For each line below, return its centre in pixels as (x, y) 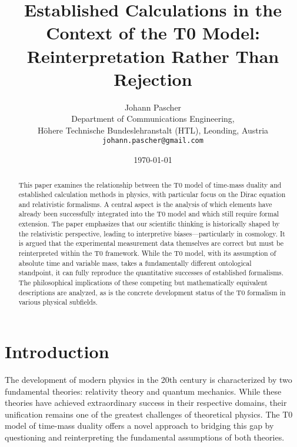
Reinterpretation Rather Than (153, 56)
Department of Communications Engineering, (153, 119)
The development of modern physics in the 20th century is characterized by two (148, 379)
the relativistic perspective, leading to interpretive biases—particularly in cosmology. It (152, 233)
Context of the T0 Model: (153, 33)
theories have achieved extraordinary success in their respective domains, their (146, 403)
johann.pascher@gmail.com (153, 141)
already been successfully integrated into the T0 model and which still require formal (149, 214)
